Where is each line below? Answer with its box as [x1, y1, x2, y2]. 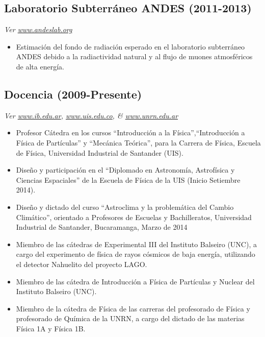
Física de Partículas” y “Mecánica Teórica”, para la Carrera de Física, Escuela [16, 137, 261, 148]
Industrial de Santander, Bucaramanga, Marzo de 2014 [16, 222, 188, 232]
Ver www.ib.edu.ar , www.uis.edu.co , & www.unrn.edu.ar [4, 110, 178, 121]
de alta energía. [16, 61, 64, 71]
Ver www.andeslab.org [4, 24, 72, 35]
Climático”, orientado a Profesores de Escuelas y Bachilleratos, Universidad [16, 211, 252, 222]
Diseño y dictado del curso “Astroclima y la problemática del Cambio [16, 201, 234, 212]
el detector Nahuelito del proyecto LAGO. [16, 258, 147, 269]
